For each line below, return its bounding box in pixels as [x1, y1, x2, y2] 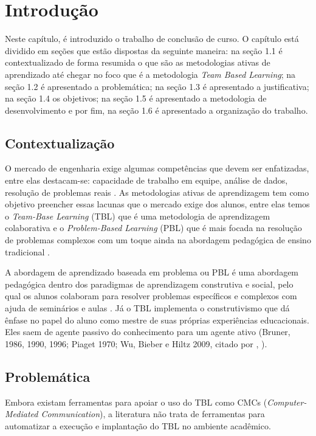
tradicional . [5, 245, 50, 258]
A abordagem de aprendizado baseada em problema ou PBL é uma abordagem [5, 266, 299, 279]
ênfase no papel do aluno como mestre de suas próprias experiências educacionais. [5, 313, 309, 326]
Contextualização [5, 133, 115, 152]
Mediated [5, 407, 38, 420]
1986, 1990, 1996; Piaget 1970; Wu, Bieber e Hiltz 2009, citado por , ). [5, 337, 267, 350]
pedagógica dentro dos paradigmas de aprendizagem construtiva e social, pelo [5, 277, 294, 290]
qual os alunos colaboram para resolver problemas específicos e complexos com [5, 289, 297, 302]
